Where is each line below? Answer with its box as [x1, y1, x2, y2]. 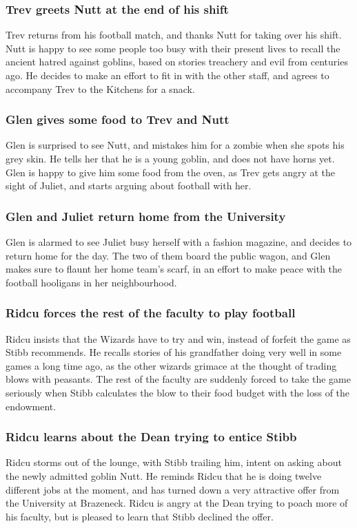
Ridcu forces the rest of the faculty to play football [6, 304, 296, 321]
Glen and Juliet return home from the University [6, 207, 286, 224]
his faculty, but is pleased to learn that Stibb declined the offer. [6, 509, 274, 523]
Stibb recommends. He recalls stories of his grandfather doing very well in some [6, 345, 342, 359]
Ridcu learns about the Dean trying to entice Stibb [6, 428, 297, 445]
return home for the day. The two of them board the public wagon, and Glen [6, 248, 331, 262]
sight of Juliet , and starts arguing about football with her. [6, 178, 252, 193]
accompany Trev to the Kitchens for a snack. [6, 81, 195, 96]
